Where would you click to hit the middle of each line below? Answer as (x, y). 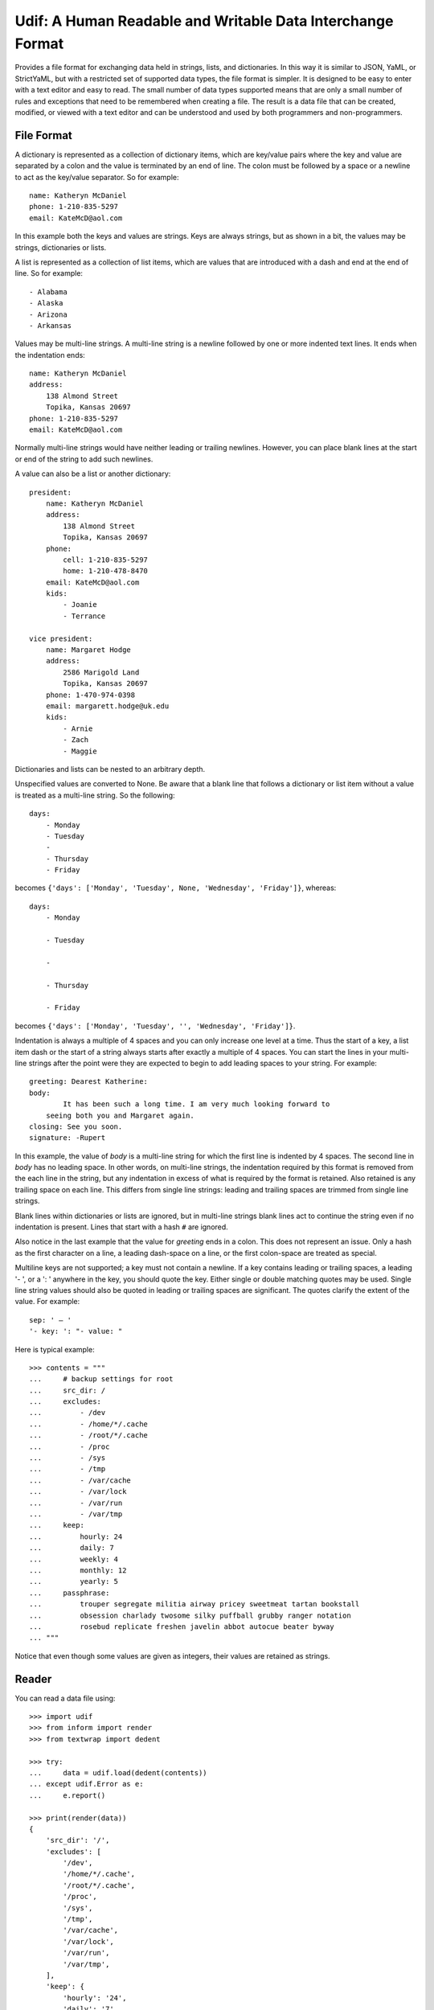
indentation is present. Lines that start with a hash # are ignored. (121, 1227)
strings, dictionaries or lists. (61, 247)
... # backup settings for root (101, 1379)
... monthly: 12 (78, 1570)
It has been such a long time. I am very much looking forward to (197, 1104)
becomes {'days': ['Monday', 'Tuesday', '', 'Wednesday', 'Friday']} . (155, 1026)
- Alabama (48, 292)
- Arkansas (51, 325)
